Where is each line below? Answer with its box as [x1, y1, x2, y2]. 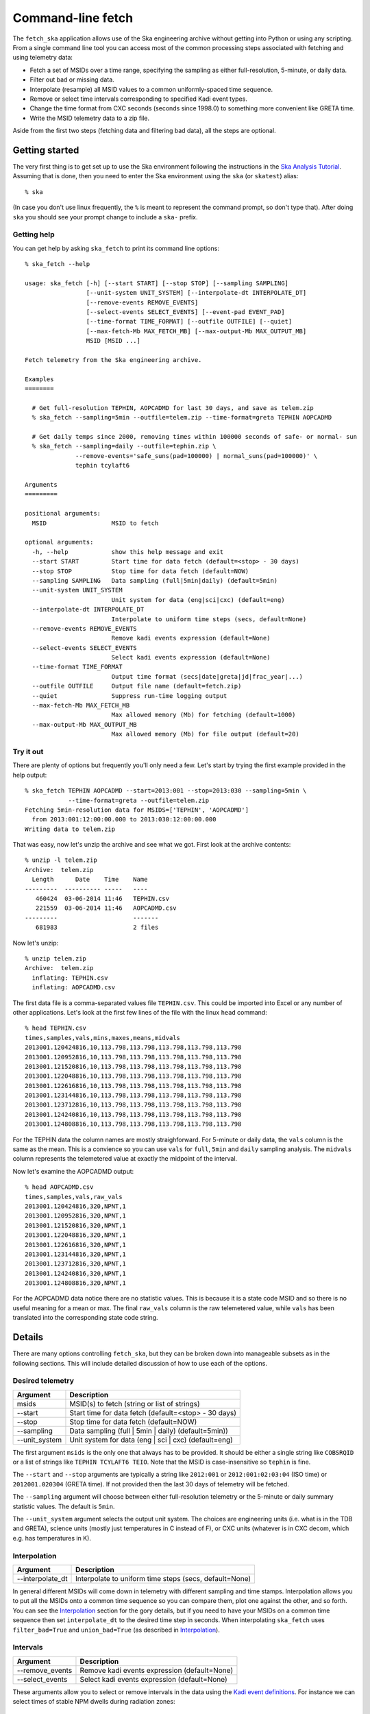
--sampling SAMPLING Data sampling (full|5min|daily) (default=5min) [32, 577, 278, 584]
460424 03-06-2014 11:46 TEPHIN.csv [35, 895, 170, 903]
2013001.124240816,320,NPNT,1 [25, 1269, 127, 1277]
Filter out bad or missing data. [29, 75, 114, 84]
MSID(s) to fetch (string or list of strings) [69, 1399, 200, 1408]
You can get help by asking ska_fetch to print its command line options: [12, 244, 219, 252]
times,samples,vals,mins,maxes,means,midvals [25, 1034, 181, 1041]
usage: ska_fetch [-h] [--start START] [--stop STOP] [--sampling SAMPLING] [25, 279, 289, 287]
